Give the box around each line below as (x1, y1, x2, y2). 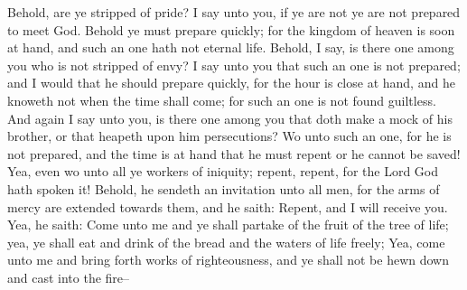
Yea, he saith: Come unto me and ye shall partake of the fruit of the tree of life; (7, 215, 449, 234)
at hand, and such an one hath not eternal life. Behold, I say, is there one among (7, 38, 454, 57)
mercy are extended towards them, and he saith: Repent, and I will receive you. (7, 197, 448, 216)
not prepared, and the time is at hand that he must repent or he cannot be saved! (7, 144, 461, 163)
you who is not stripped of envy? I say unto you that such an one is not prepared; (7, 55, 461, 74)
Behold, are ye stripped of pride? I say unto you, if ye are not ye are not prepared (7, 3, 461, 21)
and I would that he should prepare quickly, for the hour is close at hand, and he (7, 73, 455, 92)
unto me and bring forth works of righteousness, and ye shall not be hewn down (7, 250, 450, 269)
